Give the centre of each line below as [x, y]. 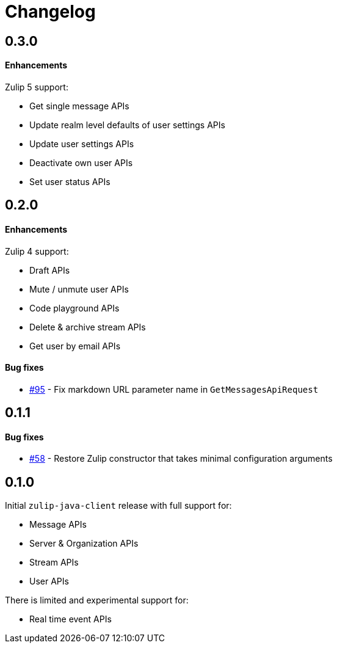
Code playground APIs [74, 308]
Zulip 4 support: [37, 251]
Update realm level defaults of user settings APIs [127, 125]
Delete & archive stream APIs [88, 327]
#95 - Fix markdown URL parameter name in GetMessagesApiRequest [174, 389]
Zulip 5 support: [37, 87]
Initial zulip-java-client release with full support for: [118, 506]
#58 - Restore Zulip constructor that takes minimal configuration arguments [181, 459]
